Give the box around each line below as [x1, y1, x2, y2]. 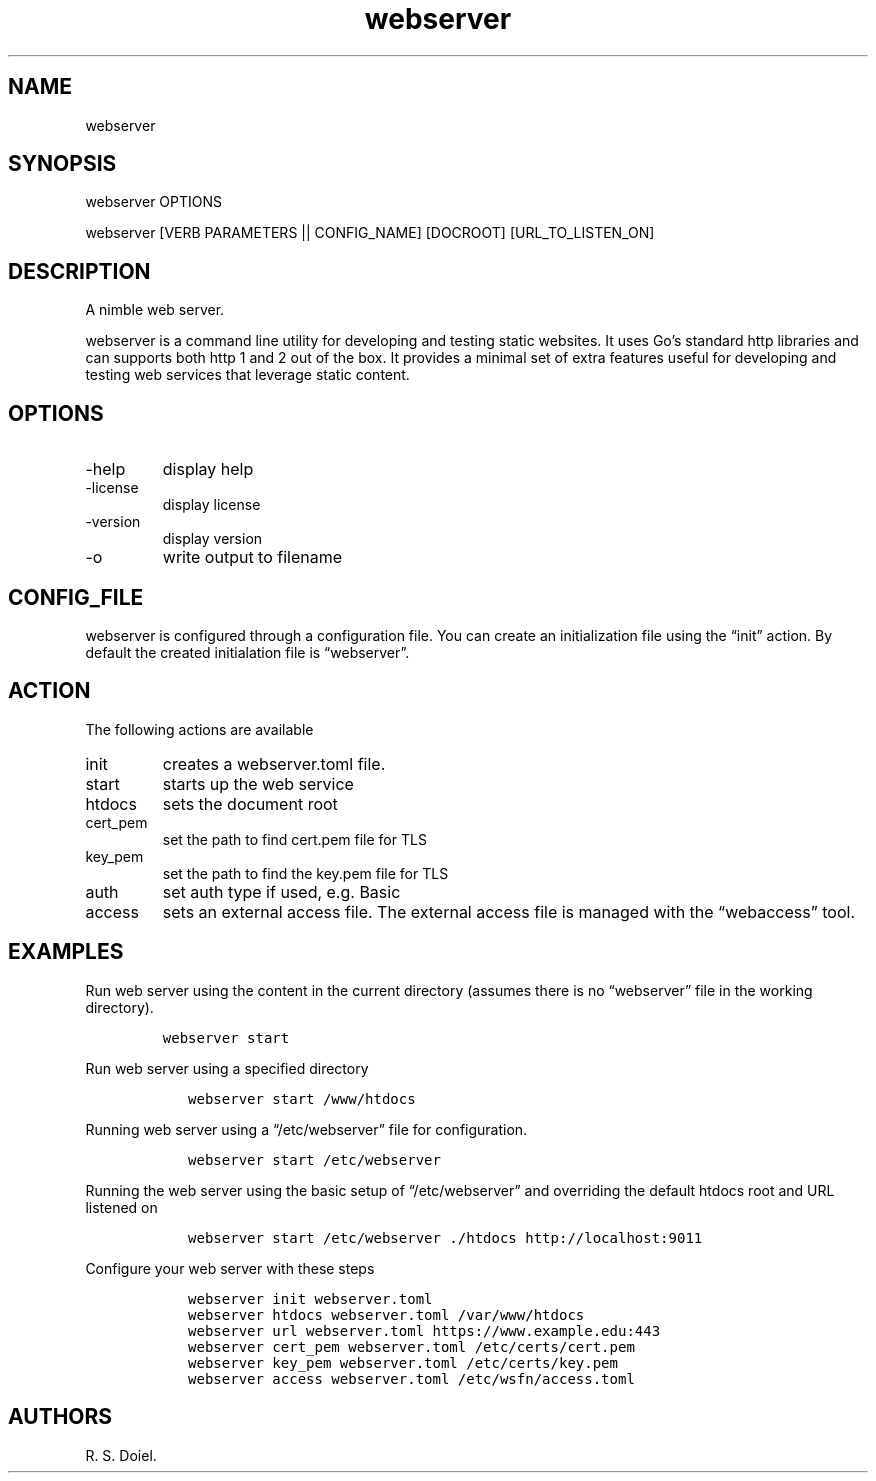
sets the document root [162, 793, 338, 814]
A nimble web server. [85, 301, 225, 319]
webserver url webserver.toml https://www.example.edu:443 [188, 1322, 661, 1339]
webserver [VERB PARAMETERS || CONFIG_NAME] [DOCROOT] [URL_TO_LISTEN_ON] [85, 224, 655, 242]
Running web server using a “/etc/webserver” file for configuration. [85, 1120, 528, 1138]
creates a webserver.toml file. [162, 753, 386, 774]
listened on [85, 1198, 158, 1216]
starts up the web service [162, 773, 354, 794]
